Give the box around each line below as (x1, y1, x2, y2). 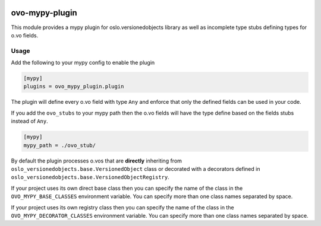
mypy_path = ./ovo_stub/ (23, 142, 96, 148)
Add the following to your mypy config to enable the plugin (11, 59, 155, 66)
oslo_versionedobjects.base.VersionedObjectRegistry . (11, 174, 169, 181)
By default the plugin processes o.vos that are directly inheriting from (11, 157, 182, 164)
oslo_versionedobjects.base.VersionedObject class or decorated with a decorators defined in (11, 165, 260, 172)
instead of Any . (11, 117, 49, 125)
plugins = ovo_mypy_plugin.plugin (23, 83, 124, 90)
